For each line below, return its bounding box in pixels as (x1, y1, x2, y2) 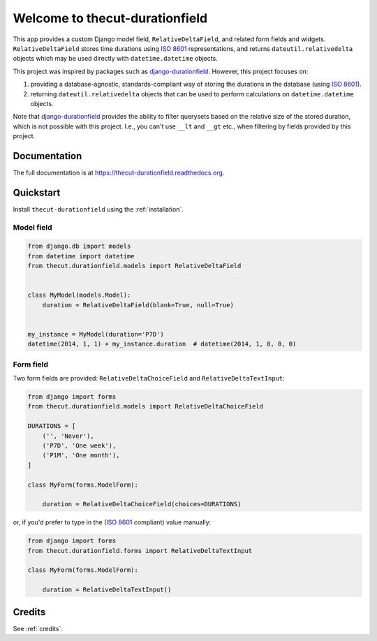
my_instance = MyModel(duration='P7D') (27, 330, 164, 338)
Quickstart (13, 186, 61, 198)
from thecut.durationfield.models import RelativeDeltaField (27, 262, 242, 270)
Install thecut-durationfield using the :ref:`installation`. (13, 205, 184, 213)
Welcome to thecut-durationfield (13, 10, 208, 26)
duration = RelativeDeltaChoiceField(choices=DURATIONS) (42, 500, 242, 508)
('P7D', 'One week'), (42, 442, 117, 450)
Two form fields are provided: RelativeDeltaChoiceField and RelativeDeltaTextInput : (13, 374, 286, 383)
